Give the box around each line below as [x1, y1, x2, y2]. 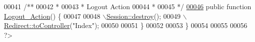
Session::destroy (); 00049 [106, 11, 181, 21]
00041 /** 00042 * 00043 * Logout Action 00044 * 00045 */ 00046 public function [4, 1, 252, 11]
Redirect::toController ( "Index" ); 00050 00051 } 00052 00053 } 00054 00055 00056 [4, 20, 248, 30]
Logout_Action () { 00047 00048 [4, 11, 100, 21]
